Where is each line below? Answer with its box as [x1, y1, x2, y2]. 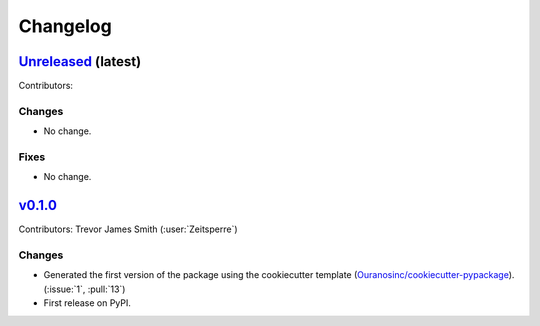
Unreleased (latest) [18, 53, 142, 70]
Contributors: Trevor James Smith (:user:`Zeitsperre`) [18, 223, 239, 235]
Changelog [18, 15, 112, 37]
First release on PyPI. [43, 297, 132, 309]
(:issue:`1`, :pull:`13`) [43, 283, 126, 295]
